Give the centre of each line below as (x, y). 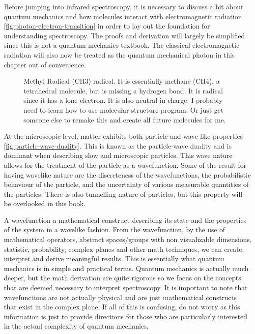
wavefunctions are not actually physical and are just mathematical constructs (120, 297)
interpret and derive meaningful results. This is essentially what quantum (114, 258)
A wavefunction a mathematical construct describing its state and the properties (125, 220)
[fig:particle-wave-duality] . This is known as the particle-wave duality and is (118, 145)
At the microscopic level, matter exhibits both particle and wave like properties (124, 136)
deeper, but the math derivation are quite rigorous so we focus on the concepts (123, 278)
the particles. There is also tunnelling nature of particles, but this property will (123, 194)
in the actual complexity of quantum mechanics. (76, 326)
